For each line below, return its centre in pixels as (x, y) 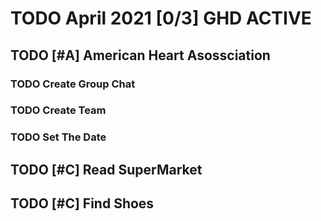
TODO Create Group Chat (73, 84)
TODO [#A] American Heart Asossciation (140, 55)
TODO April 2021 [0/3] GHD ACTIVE (161, 18)
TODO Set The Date (58, 137)
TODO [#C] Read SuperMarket (106, 169)
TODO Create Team (58, 110)
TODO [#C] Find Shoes (82, 203)
